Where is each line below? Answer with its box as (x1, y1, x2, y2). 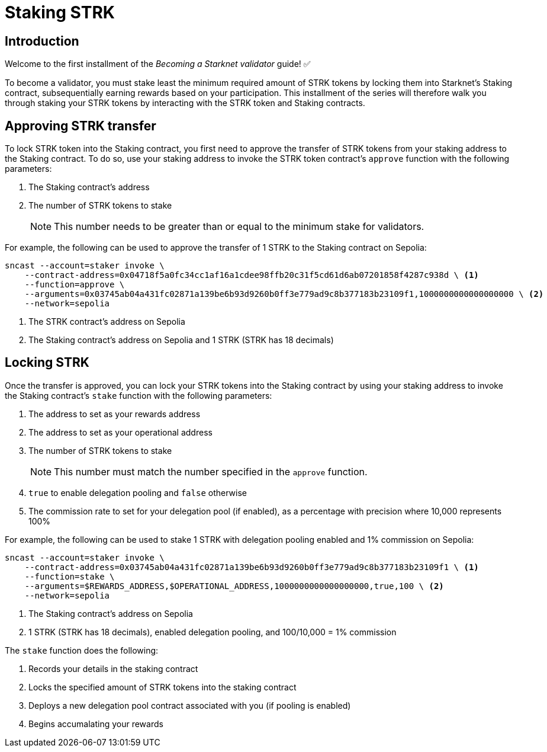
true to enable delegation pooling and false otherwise (28, 487, 247, 498)
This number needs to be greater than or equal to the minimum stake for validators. (54, 220, 424, 233)
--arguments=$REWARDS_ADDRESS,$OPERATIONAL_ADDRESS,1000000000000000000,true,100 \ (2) (24, 581, 444, 591)
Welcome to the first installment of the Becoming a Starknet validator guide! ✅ (5, 59, 311, 69)
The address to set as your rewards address (28, 408, 201, 419)
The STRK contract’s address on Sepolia (28, 316, 185, 327)
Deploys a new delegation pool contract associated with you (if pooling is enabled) (28, 700, 351, 711)
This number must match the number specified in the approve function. (54, 465, 368, 478)
